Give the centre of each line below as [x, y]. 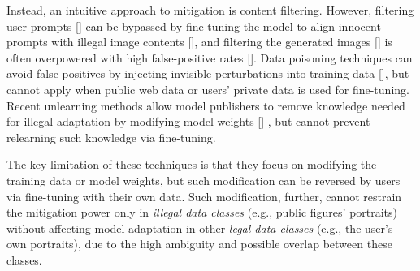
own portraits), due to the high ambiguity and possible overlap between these [199, 244]
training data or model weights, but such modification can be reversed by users [204, 180]
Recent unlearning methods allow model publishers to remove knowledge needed [206, 105]
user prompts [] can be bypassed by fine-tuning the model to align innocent [194, 26]
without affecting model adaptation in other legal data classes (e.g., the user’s [200, 228]
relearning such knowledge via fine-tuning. [111, 137]
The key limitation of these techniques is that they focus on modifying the [192, 164]
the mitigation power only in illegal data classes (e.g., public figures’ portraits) [202, 212]
